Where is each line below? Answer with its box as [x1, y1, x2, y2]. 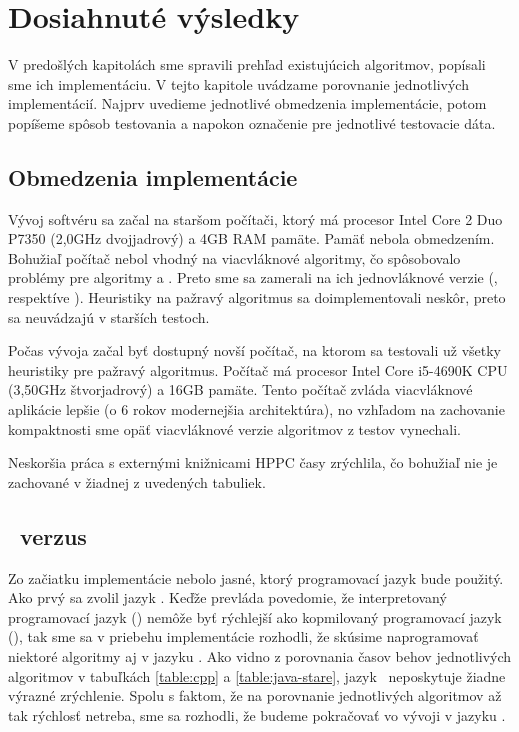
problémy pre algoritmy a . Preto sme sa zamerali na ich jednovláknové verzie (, [8, 267, 498, 288]
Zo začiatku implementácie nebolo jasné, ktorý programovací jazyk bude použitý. [8, 567, 504, 588]
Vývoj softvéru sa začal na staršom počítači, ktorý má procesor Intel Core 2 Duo [8, 208, 503, 229]
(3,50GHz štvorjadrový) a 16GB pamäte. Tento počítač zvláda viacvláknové [8, 379, 473, 400]
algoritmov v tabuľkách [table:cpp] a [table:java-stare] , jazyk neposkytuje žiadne [8, 665, 506, 686]
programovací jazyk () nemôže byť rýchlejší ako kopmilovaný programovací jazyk [8, 606, 502, 627]
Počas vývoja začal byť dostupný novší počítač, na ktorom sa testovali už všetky [8, 340, 502, 361]
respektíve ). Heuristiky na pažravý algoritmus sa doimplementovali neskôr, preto [8, 287, 506, 308]
